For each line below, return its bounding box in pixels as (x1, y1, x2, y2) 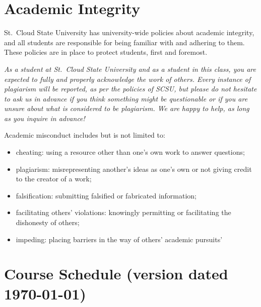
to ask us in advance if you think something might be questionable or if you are (4, 93, 248, 104)
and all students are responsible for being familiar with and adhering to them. (4, 37, 245, 47)
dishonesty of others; (16, 217, 80, 228)
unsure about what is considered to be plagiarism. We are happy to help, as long (4, 103, 249, 114)
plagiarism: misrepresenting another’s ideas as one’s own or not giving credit (16, 163, 252, 174)
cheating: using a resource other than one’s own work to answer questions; (16, 147, 245, 157)
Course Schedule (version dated (4, 263, 228, 284)
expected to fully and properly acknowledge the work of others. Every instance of (4, 73, 251, 84)
